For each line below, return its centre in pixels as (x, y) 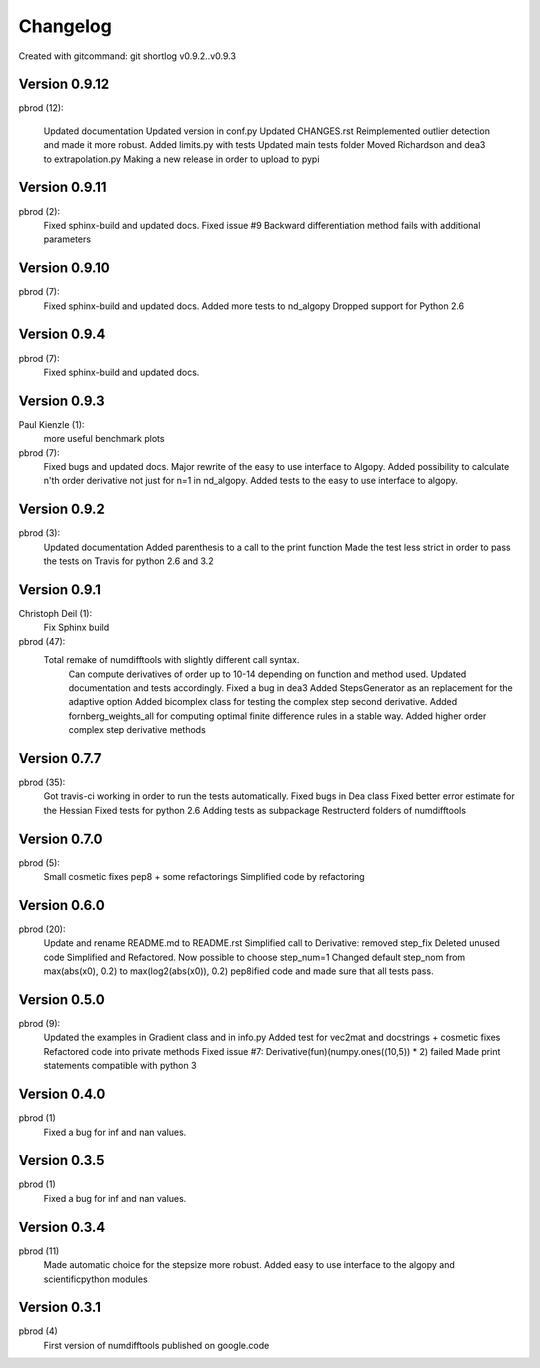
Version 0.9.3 (61, 400)
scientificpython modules (96, 1279)
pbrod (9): (39, 1024)
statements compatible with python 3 (120, 1066)
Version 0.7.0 (61, 838)
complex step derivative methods (137, 730)
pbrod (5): (39, 862)
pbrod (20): (42, 929)
